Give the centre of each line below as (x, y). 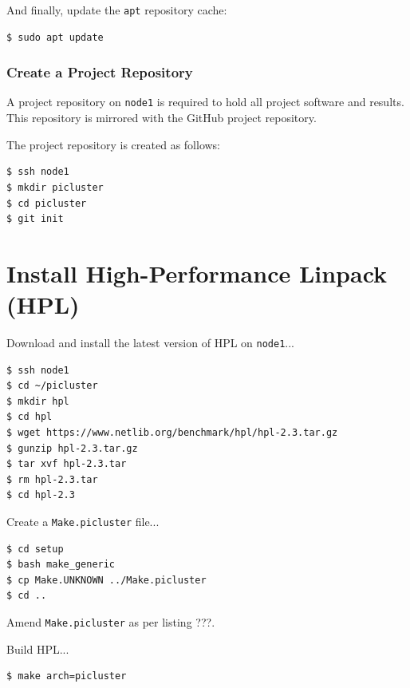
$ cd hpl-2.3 (41, 495)
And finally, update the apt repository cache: (117, 10)
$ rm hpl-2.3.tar (52, 479)
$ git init (35, 219)
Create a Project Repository (100, 72)
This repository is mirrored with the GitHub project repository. (162, 118)
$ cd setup (35, 549)
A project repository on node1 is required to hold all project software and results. (205, 102)
